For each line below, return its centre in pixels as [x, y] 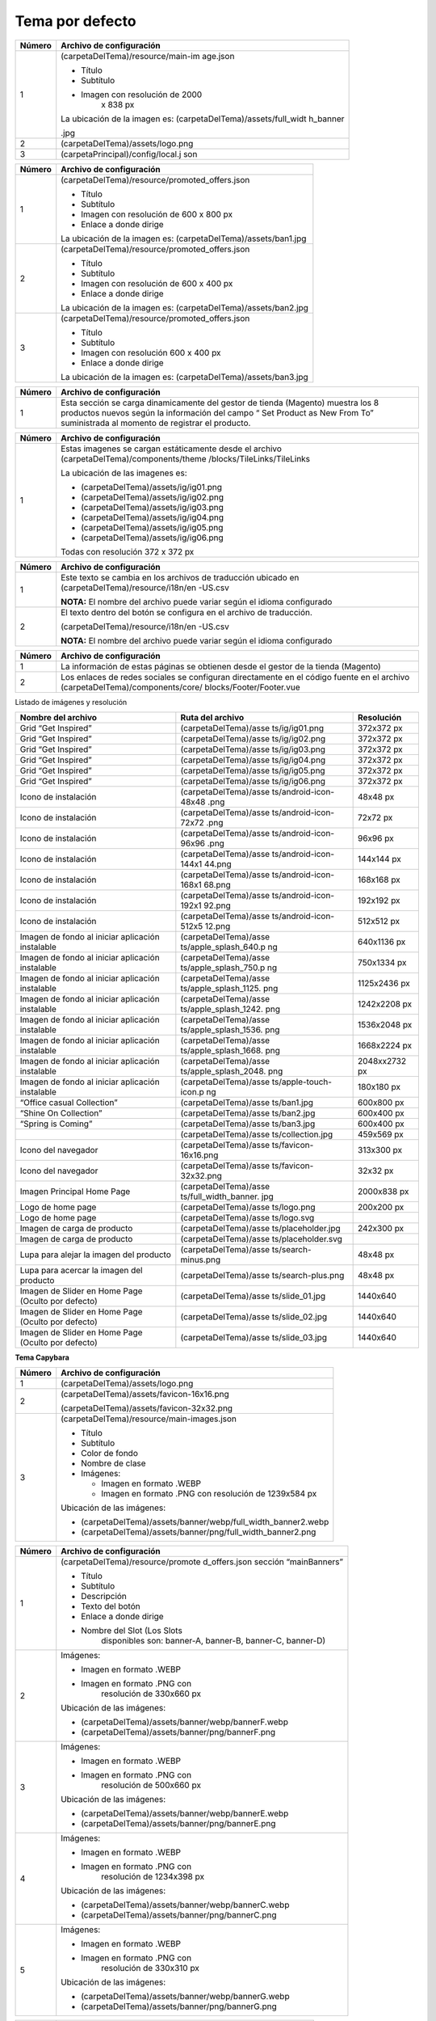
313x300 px [380, 1150]
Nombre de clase [113, 1463]
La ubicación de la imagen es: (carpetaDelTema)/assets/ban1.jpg [184, 238]
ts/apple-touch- [302, 1082]
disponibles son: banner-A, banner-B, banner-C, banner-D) [214, 1641]
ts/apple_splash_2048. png [232, 1071]
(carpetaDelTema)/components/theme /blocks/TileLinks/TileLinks [186, 458]
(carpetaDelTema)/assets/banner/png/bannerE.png [178, 1824]
